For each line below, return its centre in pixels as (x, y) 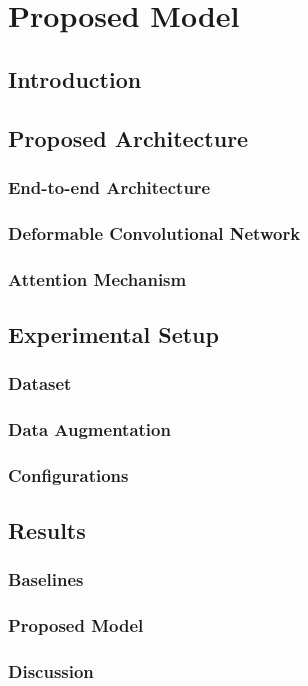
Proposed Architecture (128, 137)
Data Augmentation (89, 429)
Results (47, 530)
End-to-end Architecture (109, 186)
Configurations (68, 474)
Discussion (51, 671)
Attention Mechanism (97, 278)
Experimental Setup (113, 333)
